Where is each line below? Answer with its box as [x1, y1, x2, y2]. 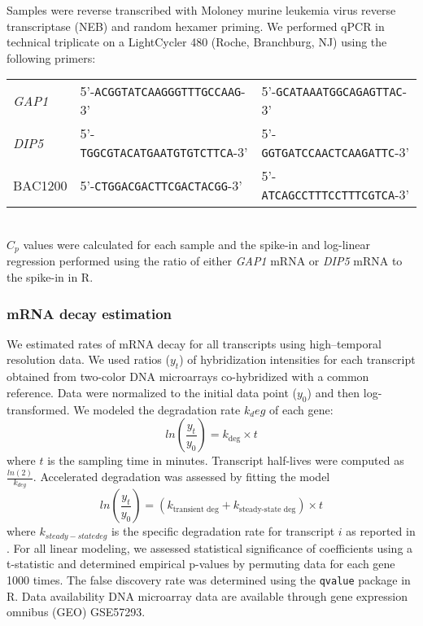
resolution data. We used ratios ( [7, 351, 170, 368]
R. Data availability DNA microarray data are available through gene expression [7, 587, 408, 604]
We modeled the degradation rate [73, 401, 241, 418]
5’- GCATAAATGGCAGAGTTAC [261, 81, 403, 101]
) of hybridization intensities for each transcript [179, 351, 416, 368]
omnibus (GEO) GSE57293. [7, 603, 146, 620]
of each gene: [268, 401, 334, 418]
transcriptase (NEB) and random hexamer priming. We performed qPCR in [7, 17, 385, 34]
